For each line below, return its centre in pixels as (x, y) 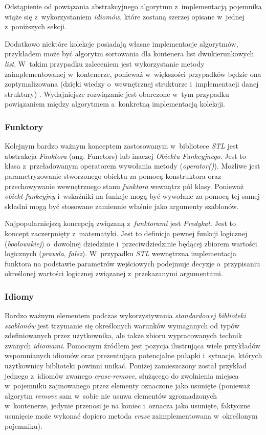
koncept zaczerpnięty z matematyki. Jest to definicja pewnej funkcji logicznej (126, 233)
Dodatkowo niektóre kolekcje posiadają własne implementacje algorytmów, (121, 43)
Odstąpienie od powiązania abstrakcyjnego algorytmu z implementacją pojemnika (133, 6)
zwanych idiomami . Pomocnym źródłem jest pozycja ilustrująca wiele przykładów (132, 345)
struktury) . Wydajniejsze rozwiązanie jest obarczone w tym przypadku (117, 94)
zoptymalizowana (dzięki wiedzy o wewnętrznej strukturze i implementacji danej (132, 84)
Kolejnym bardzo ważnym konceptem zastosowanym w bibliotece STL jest (121, 146)
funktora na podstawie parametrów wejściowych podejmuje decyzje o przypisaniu (132, 263)
